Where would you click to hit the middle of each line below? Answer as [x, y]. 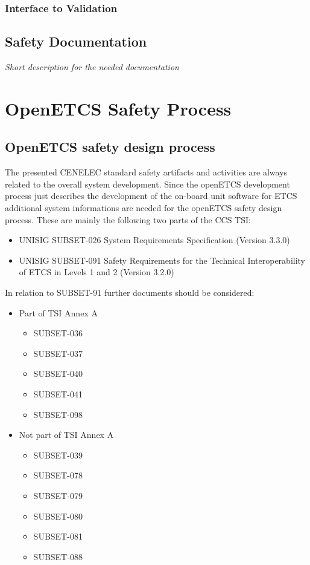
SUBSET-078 [58, 475]
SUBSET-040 [58, 374]
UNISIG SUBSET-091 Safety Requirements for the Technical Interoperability [162, 260]
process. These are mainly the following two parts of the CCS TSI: [128, 219]
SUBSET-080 [58, 516]
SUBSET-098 [58, 414]
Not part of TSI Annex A [66, 435]
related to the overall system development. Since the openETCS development [147, 184]
